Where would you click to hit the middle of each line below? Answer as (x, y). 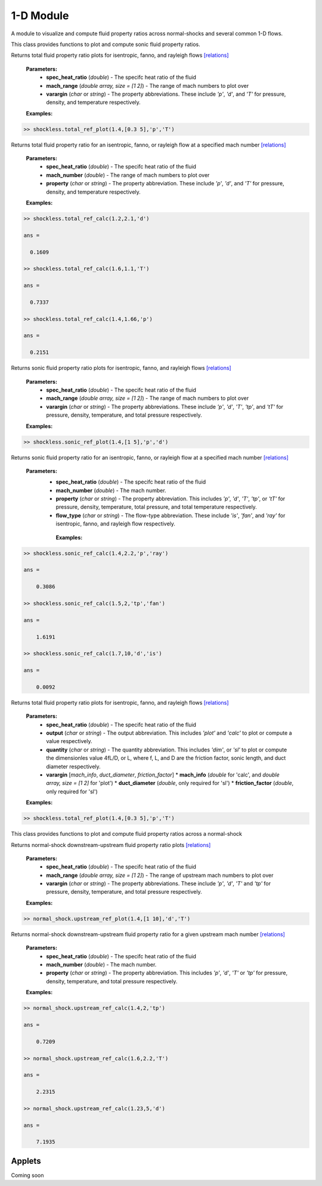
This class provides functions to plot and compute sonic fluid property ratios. (106, 44)
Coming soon (27, 1175)
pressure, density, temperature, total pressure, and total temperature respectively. (157, 507)
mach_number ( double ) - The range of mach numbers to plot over (128, 175)
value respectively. (69, 741)
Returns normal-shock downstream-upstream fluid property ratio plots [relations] (111, 845)
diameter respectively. (73, 766)
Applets (26, 1161)
